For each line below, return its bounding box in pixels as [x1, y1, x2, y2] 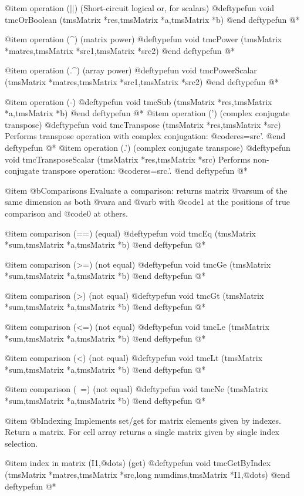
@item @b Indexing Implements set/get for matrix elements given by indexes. [5, 414, 281, 426]
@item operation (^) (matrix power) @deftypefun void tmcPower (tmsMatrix [5, 33, 282, 45]
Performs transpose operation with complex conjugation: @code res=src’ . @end [5, 130, 286, 142]
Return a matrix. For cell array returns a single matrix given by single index [5, 426, 280, 438]
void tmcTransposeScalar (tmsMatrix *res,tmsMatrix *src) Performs [5, 153, 251, 165]
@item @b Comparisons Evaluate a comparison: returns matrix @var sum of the [5, 184, 288, 196]
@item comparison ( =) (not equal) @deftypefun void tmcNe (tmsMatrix [5, 383, 268, 395]
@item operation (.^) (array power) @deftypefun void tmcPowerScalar [5, 64, 257, 76]
